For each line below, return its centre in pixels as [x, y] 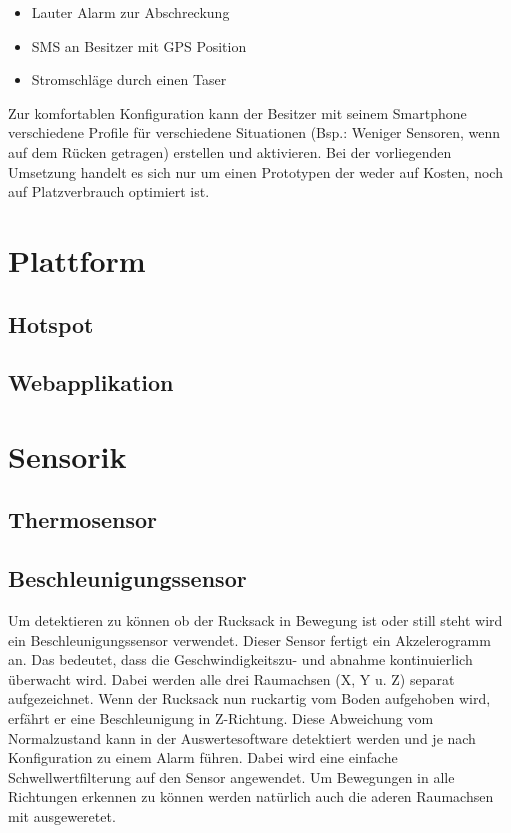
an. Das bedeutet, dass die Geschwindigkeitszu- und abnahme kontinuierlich [240, 659]
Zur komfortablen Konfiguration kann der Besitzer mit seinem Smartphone [237, 112]
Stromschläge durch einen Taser [129, 79]
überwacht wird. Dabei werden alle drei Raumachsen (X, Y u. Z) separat [231, 678]
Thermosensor [83, 519]
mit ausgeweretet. [62, 815]
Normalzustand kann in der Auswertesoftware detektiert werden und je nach [242, 737]
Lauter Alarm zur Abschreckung [130, 12]
